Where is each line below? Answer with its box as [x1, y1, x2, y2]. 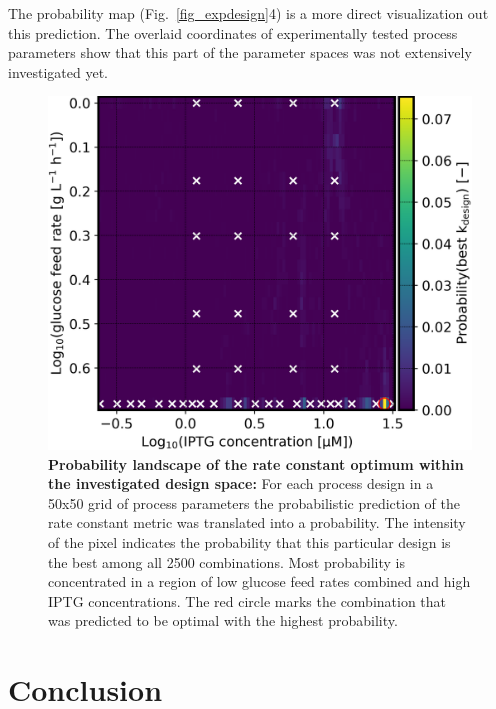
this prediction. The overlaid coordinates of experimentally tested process [8, 22, 458, 43]
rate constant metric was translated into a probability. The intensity [48, 512, 466, 533]
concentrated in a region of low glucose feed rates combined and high [48, 571, 471, 592]
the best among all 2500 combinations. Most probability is [48, 551, 405, 572]
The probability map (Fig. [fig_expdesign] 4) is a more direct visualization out [8, 3, 489, 23]
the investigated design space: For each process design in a [48, 473, 434, 494]
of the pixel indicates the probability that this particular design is [48, 531, 451, 552]
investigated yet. [8, 61, 109, 82]
